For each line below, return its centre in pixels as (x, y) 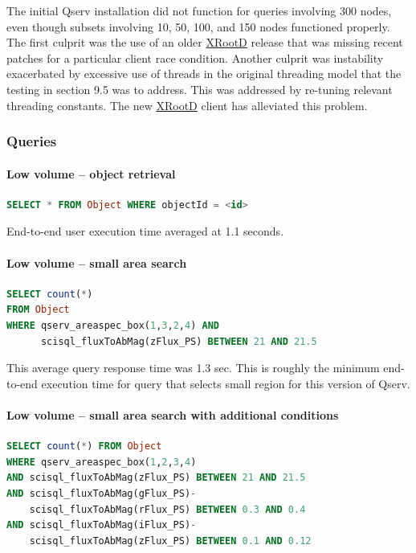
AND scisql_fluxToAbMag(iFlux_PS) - (102, 525)
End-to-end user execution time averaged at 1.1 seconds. (145, 231)
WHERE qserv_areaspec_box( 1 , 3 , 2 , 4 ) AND (113, 325)
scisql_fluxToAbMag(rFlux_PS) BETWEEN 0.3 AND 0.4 (167, 509)
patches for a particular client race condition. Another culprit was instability (195, 57)
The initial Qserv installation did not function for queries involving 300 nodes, (199, 10)
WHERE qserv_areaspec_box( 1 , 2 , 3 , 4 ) (102, 462)
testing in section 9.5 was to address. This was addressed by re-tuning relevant (200, 89)
